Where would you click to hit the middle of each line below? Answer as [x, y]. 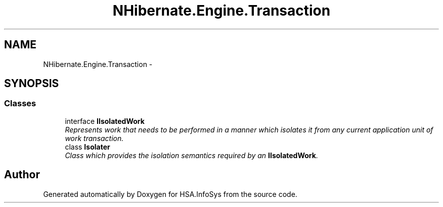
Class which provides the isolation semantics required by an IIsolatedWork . [191, 155]
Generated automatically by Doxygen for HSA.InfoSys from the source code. [170, 194]
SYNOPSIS [32, 84]
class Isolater [87, 147]
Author [22, 175]
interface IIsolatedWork [105, 121]
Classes [20, 104]
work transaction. [94, 138]
